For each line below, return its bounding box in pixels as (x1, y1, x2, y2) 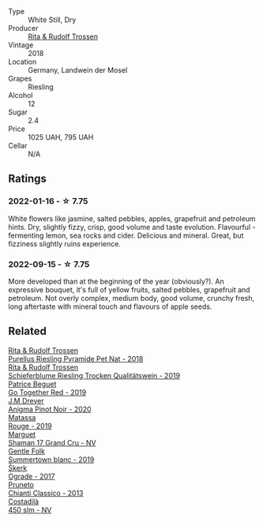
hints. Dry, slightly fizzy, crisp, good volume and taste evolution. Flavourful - (8, 222, 256, 231)
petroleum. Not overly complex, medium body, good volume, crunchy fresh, (8, 293, 255, 302)
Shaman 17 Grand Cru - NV (8, 438, 96, 447)
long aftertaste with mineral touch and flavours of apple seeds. (8, 302, 212, 311)
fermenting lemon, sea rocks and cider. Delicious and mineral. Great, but (8, 231, 244, 240)
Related (8, 325, 47, 338)
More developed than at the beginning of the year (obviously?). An (8, 276, 225, 286)
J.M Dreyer (8, 396, 45, 405)
